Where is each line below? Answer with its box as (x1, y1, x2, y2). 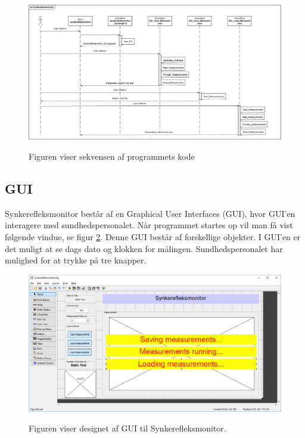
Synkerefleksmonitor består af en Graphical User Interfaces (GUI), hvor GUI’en (5, 207, 295, 219)
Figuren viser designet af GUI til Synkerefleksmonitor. (29, 422, 226, 434)
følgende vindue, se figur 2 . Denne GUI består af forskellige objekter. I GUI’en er (5, 231, 301, 243)
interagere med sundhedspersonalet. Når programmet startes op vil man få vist (5, 219, 293, 231)
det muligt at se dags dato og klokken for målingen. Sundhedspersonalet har (5, 242, 283, 254)
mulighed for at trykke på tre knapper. (5, 254, 147, 266)
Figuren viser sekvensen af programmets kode (29, 150, 195, 163)
